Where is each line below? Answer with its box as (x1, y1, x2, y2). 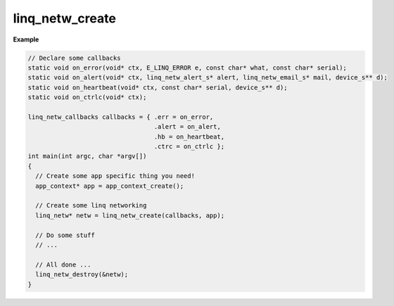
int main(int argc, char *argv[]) (27, 152, 147, 160)
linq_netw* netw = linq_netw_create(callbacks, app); (35, 211, 225, 219)
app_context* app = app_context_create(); (35, 181, 184, 190)
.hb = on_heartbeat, (153, 132, 225, 141)
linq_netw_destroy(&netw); (35, 271, 129, 279)
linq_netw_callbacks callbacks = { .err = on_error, (27, 113, 214, 121)
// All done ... (35, 260, 91, 269)
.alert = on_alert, (153, 123, 221, 131)
